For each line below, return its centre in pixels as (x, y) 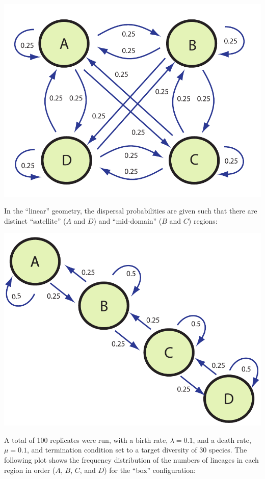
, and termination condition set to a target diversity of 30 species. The (137, 450)
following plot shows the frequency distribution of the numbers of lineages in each (131, 459)
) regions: (203, 220)
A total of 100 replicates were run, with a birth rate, (86, 440)
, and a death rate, (222, 440)
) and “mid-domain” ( (128, 220)
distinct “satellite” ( (35, 220)
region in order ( (30, 470)
